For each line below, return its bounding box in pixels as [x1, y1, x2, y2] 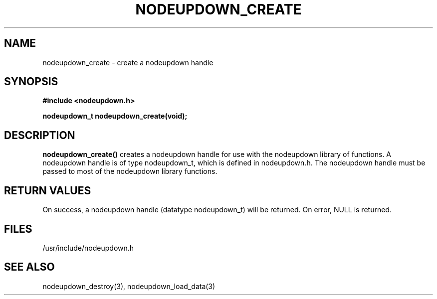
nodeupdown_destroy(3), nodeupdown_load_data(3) [42, 282, 216, 291]
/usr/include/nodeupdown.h [42, 243, 134, 252]
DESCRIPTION [4, 129, 75, 142]
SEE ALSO [4, 261, 55, 274]
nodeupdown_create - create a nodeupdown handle [42, 58, 214, 67]
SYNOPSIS [4, 75, 58, 88]
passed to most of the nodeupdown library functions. [42, 167, 218, 176]
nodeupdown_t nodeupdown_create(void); [42, 112, 188, 121]
